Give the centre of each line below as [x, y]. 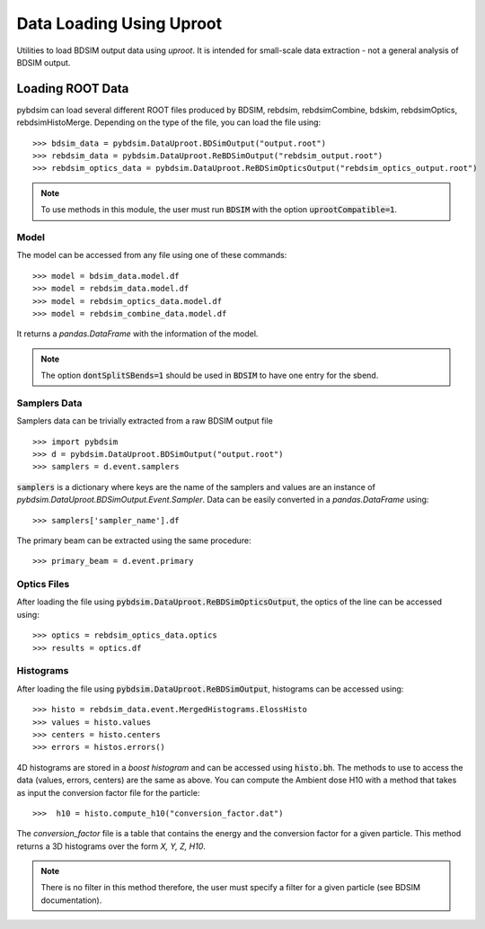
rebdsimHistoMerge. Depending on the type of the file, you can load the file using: [169, 122]
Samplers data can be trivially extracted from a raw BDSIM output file [145, 421]
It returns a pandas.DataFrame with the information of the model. [137, 334]
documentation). [71, 900]
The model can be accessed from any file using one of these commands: [152, 255]
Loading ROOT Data [73, 89]
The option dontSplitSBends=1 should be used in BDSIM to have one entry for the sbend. [210, 375]
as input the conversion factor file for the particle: [108, 792]
